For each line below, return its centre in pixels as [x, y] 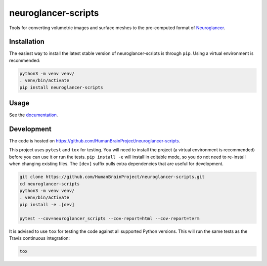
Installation [27, 42]
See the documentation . [34, 115]
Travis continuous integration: [40, 238]
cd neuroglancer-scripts [50, 184]
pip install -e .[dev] [47, 204]
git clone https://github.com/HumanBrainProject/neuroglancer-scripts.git [112, 177]
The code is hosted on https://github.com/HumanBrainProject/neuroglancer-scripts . [95, 141]
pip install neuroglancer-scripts [61, 87]
